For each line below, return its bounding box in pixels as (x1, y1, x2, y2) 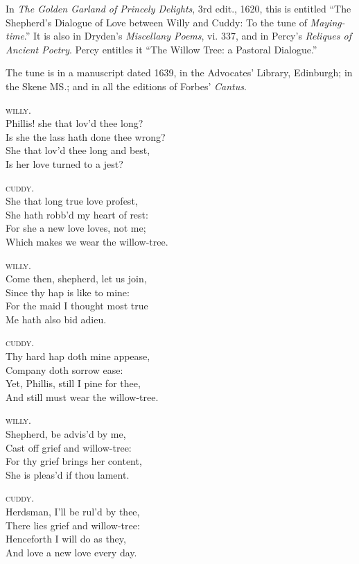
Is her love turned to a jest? (6, 156, 123, 171)
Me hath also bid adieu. (6, 311, 107, 326)
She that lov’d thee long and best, (6, 143, 150, 157)
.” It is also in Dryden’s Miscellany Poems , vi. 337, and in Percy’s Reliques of (24, 28, 351, 43)
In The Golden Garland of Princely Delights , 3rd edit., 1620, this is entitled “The (6, 1, 351, 15)
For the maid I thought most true (6, 298, 148, 313)
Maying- (310, 15, 345, 29)
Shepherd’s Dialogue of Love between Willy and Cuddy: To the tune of (6, 15, 307, 29)
